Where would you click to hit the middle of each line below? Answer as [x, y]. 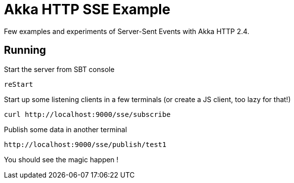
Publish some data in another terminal [65, 129]
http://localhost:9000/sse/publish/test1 [85, 144]
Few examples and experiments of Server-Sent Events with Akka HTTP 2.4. [127, 31]
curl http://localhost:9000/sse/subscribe [87, 114]
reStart [19, 84]
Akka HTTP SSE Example [87, 9]
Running [25, 50]
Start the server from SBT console [59, 69]
